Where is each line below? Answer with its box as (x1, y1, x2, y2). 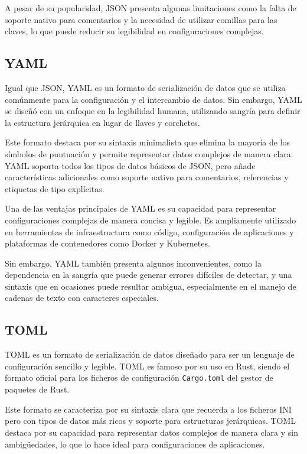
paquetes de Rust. (5, 383, 70, 395)
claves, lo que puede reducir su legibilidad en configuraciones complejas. (5, 25, 264, 37)
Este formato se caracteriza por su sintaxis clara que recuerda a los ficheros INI (5, 403, 292, 415)
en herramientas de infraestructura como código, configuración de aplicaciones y (5, 225, 294, 238)
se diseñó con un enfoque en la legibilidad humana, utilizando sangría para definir (5, 105, 301, 117)
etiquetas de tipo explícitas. (5, 182, 104, 194)
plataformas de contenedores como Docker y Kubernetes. (5, 237, 210, 249)
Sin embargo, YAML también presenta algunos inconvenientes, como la (5, 257, 262, 269)
